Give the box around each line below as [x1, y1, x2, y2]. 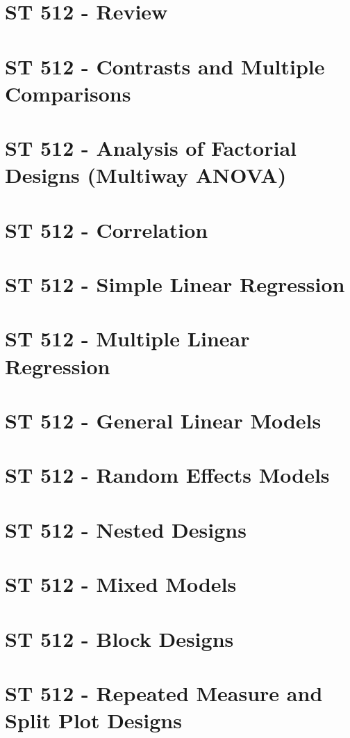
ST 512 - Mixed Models [5, 570, 237, 598]
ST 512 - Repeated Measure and [5, 678, 323, 707]
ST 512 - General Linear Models [5, 406, 322, 434]
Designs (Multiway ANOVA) [5, 161, 287, 189]
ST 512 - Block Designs [5, 624, 234, 652]
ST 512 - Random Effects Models [5, 460, 330, 489]
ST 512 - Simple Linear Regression [5, 270, 345, 298]
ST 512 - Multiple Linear [5, 324, 250, 353]
